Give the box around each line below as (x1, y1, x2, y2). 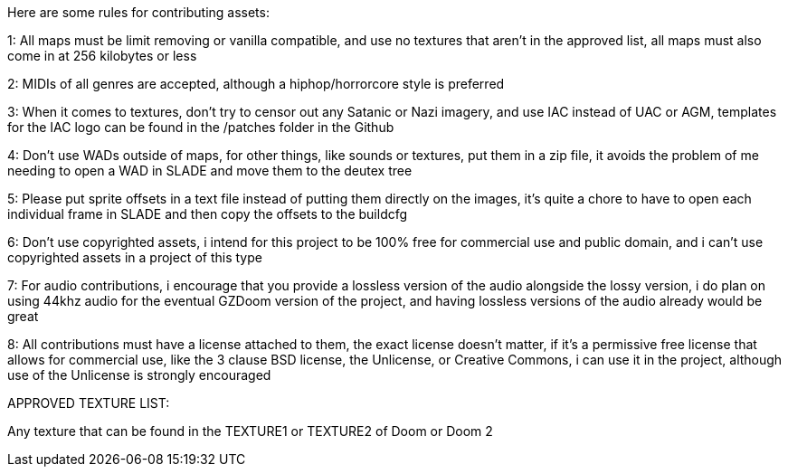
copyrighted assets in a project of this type (7, 250, 262, 265)
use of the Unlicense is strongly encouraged (7, 367, 271, 383)
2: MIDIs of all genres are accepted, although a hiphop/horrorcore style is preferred (7, 76, 505, 91)
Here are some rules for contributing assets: (7, 5, 270, 20)
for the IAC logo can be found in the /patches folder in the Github (7, 119, 394, 135)
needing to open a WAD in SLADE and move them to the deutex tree (7, 163, 413, 178)
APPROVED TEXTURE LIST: (7, 395, 170, 411)
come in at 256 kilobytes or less (7, 48, 197, 63)
